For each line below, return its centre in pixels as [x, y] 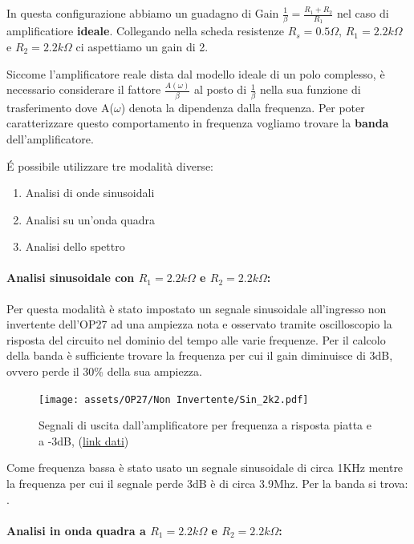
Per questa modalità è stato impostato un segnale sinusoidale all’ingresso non [197, 308]
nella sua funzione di [310, 89]
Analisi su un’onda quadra [90, 219]
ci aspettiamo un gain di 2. [142, 46]
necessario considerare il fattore [84, 89]
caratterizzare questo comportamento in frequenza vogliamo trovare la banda [198, 123]
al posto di [221, 89]
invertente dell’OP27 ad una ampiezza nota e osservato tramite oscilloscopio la [199, 324]
